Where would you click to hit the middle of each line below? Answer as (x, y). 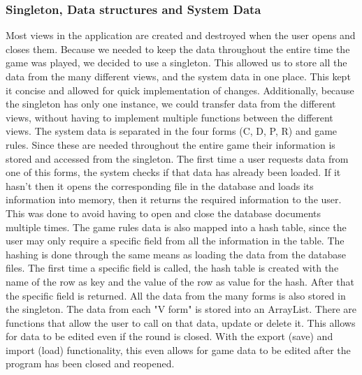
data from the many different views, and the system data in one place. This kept (178, 76)
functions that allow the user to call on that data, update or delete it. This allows (181, 322)
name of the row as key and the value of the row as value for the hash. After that (180, 281)
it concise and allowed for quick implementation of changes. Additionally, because (180, 90)
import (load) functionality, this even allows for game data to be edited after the (178, 350)
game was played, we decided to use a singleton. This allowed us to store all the (176, 62)
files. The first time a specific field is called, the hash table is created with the (172, 268)
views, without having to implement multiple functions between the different (169, 117)
